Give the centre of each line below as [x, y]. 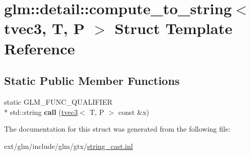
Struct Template [174, 28]
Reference [40, 48]
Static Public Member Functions [92, 81]
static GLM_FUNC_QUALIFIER [58, 101]
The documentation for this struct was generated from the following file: [117, 129]
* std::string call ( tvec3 [41, 112]
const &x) [134, 112]
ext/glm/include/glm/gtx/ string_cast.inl [69, 146]
